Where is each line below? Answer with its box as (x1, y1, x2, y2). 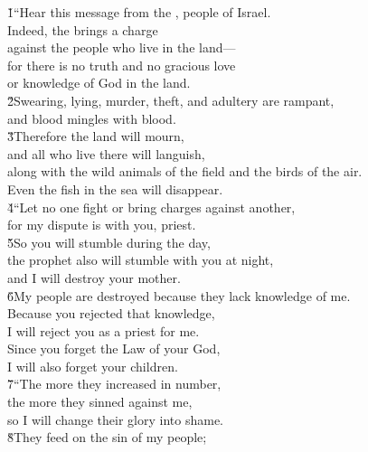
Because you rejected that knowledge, (7, 304, 215, 323)
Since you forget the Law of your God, (7, 339, 221, 358)
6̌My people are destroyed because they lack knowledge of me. (7, 286, 351, 305)
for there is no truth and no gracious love (7, 55, 236, 74)
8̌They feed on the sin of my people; (7, 428, 207, 447)
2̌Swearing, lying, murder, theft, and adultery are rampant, (7, 90, 335, 109)
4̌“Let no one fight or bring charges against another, (7, 197, 296, 216)
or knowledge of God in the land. (7, 73, 191, 92)
